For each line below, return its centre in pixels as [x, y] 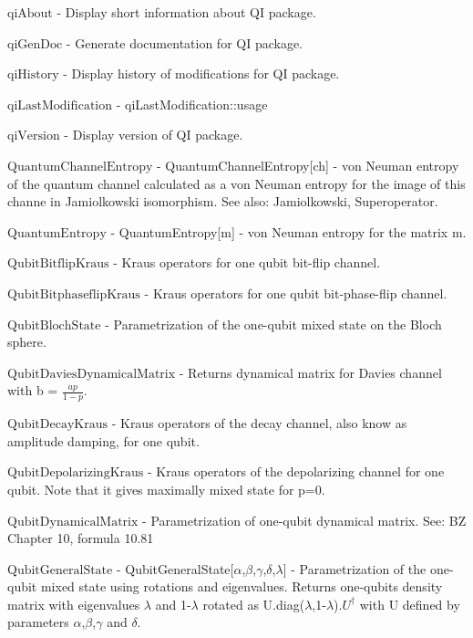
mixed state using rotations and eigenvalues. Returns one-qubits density [242, 586]
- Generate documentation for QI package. [185, 42]
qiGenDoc [35, 44]
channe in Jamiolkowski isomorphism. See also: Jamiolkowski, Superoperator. [223, 201]
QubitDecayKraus [57, 425]
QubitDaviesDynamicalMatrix [92, 374]
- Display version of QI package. [154, 135]
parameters [38, 622]
